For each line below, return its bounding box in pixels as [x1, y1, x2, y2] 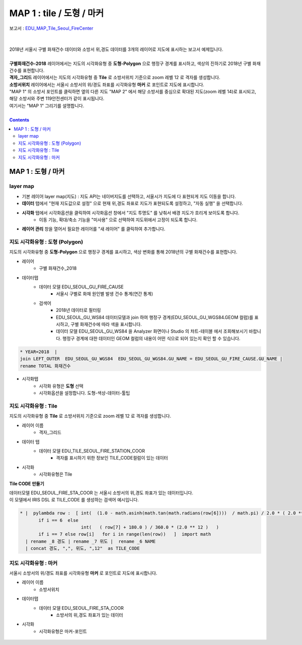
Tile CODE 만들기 [9, 480, 45, 486]
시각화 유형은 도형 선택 [39, 383, 84, 389]
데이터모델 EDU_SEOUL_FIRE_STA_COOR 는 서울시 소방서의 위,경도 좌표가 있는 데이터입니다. [9, 489, 193, 496]
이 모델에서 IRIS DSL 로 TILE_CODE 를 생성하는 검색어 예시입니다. [9, 497, 139, 503]
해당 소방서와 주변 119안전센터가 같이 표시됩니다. [9, 96, 105, 102]
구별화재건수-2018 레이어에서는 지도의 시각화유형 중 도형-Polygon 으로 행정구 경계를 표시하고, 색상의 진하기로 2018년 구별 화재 [9, 60, 261, 67]
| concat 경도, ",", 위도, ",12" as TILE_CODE [25, 546, 140, 551]
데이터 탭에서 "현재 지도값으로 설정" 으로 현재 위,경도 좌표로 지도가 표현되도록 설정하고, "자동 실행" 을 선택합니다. [22, 201, 244, 207]
